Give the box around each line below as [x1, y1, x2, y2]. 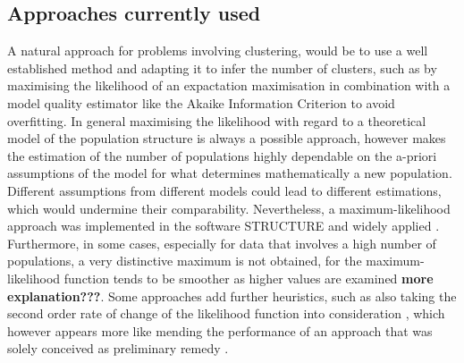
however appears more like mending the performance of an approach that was [7, 321, 433, 340]
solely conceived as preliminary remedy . [7, 339, 229, 358]
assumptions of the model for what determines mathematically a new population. [7, 164, 452, 182]
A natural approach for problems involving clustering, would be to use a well [7, 41, 428, 60]
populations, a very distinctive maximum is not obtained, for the [7, 251, 362, 270]
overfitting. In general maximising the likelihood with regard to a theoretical [7, 111, 426, 130]
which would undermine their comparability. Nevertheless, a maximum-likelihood [7, 198, 451, 217]
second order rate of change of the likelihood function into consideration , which [7, 304, 445, 323]
